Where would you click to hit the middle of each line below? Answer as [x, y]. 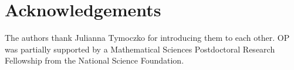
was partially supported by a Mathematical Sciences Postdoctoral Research [140, 49]
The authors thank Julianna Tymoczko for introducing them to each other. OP [147, 38]
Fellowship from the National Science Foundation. [94, 60]
